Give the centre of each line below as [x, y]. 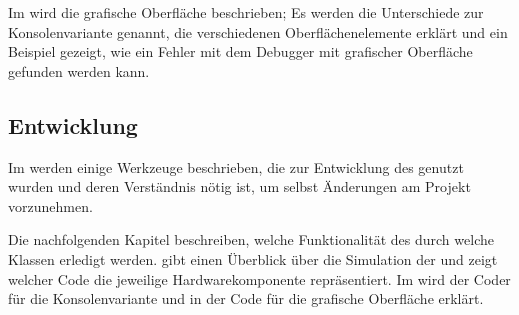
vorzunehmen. [50, 205]
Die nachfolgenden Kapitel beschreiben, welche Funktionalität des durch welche [251, 239]
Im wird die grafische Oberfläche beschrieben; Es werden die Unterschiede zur [246, 12]
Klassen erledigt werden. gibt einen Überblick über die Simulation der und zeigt [253, 258]
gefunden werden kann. [79, 70]
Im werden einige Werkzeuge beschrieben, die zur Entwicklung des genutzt [236, 166]
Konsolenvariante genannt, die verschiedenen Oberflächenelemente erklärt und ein [258, 31]
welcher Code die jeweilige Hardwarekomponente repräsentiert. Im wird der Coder [259, 278]
